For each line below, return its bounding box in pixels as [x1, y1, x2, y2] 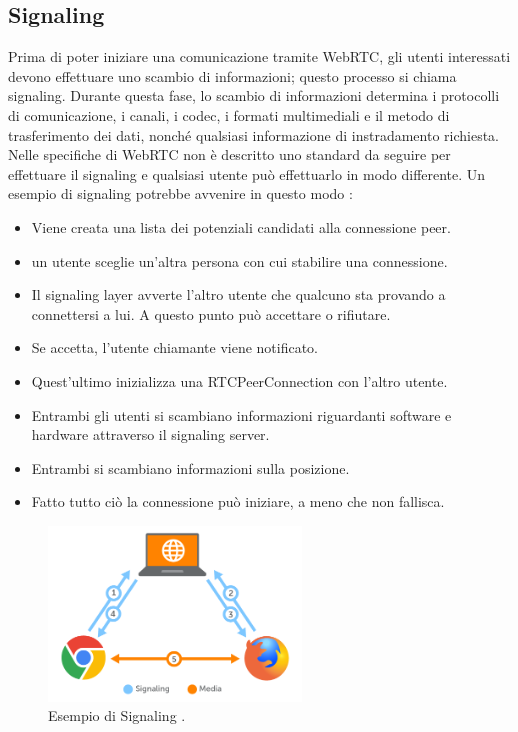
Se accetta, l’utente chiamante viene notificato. [31, 337, 318, 358]
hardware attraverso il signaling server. [31, 424, 270, 445]
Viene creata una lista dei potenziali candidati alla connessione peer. [31, 216, 451, 237]
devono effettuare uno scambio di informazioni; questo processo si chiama [8, 65, 457, 86]
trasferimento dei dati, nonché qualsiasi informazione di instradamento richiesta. [8, 124, 499, 145]
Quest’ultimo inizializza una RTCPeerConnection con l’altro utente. [31, 370, 448, 391]
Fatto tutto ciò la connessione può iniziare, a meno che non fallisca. [31, 491, 445, 512]
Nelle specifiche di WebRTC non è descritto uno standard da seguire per [8, 144, 451, 165]
